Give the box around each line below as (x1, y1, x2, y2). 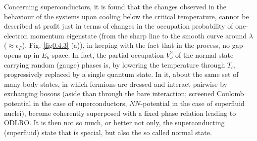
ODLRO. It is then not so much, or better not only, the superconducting (4, 117, 225, 128)
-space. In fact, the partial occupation (50, 49, 164, 60)
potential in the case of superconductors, (4, 98, 127, 108)
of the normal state (175, 49, 234, 60)
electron (4, 30, 28, 40)
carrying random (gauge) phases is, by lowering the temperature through (4, 59, 225, 70)
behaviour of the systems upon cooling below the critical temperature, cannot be (4, 11, 249, 21)
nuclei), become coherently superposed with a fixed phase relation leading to (4, 107, 236, 118)
